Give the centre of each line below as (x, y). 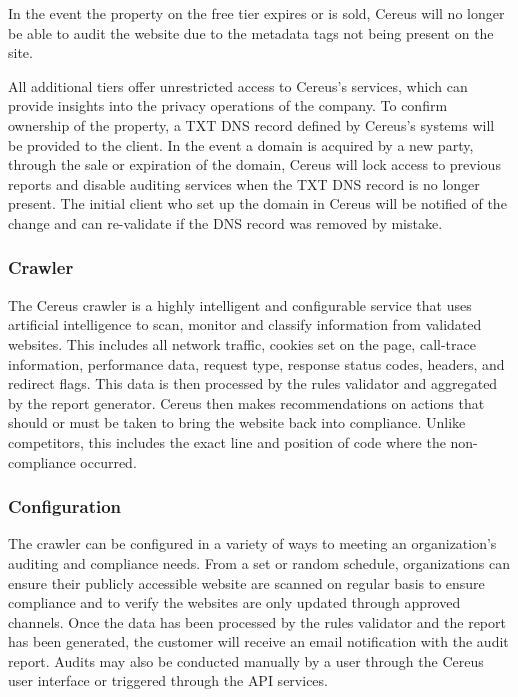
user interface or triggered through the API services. (168, 680)
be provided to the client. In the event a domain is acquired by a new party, (241, 144)
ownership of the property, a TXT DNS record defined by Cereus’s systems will (251, 124)
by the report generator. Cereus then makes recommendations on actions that (246, 402)
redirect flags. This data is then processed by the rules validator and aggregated (253, 383)
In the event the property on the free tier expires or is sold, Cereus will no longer (256, 13)
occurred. (108, 461)
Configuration (65, 506)
